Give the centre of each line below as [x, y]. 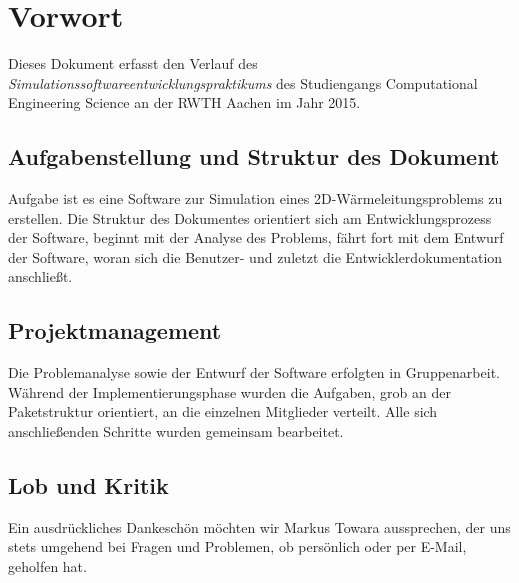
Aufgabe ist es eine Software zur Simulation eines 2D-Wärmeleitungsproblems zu [255, 198]
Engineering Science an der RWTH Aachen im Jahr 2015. [184, 102]
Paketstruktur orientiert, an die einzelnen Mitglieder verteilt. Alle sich [223, 411]
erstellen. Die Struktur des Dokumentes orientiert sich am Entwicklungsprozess [250, 217]
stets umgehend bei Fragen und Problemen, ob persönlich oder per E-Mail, [237, 546]
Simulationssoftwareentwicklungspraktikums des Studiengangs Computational [243, 82]
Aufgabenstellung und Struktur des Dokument [254, 156]
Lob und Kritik [88, 485]
